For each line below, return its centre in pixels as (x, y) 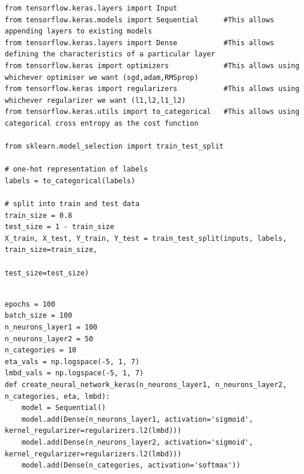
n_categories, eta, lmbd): (57, 396)
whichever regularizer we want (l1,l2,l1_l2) (95, 100)
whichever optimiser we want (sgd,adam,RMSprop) (102, 77)
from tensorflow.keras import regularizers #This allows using (152, 89)
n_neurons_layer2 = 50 (49, 339)
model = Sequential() (64, 408)
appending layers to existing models (78, 31)
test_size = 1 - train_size (60, 227)
